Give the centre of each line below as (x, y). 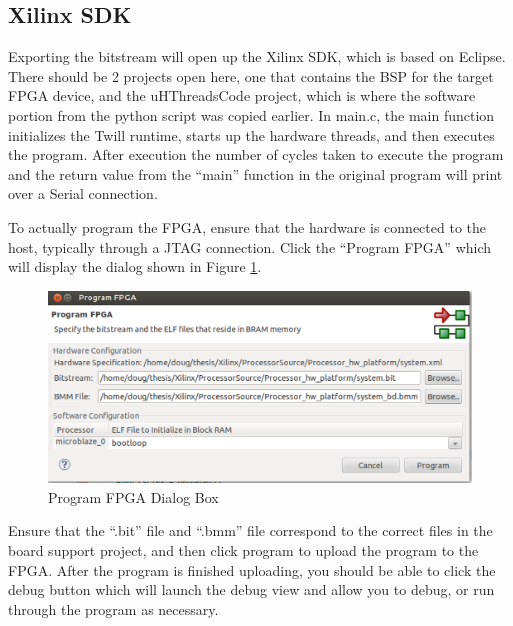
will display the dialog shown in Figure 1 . (135, 266)
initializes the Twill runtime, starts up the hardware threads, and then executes (251, 134)
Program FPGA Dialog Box (133, 496)
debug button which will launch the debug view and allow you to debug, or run (251, 589)
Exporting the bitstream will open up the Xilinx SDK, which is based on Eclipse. (257, 56)
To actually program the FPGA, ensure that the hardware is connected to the (247, 226)
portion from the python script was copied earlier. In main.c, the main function (251, 114)
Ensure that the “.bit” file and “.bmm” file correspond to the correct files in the (250, 530)
